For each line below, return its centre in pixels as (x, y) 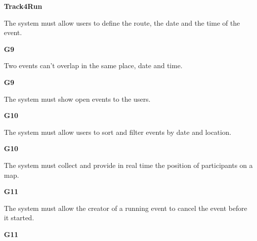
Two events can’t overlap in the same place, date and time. (93, 65)
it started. (19, 218)
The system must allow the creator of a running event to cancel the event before (126, 208)
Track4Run (23, 6)
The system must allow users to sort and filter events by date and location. (118, 132)
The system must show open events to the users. (77, 99)
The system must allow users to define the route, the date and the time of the (122, 22)
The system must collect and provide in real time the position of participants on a (128, 165)
